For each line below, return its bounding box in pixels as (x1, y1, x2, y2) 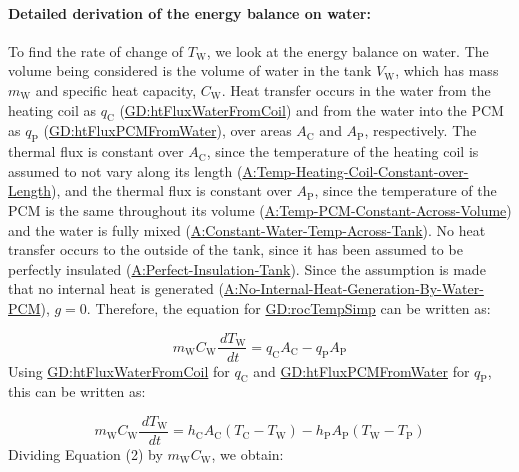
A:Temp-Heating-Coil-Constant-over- (242, 160, 469, 181)
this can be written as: (8, 381, 146, 402)
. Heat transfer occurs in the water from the (221, 79, 491, 100)
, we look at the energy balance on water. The (206, 40, 489, 61)
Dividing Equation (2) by (8, 444, 163, 465)
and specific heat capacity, (35, 79, 197, 100)
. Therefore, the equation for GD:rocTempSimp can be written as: (86, 297, 491, 318)
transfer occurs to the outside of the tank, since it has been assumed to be (8, 239, 463, 260)
